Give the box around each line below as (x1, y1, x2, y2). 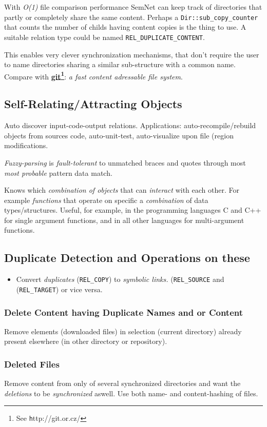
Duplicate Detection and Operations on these (4, 250, 250, 266)
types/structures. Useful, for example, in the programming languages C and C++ (4, 205, 261, 215)
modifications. (4, 140, 48, 151)
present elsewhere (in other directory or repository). (4, 336, 167, 347)
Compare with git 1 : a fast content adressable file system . (4, 69, 183, 82)
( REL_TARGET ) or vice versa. (16, 283, 103, 294)
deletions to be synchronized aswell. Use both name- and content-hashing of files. (4, 388, 258, 398)
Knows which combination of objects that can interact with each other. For (4, 185, 239, 195)
